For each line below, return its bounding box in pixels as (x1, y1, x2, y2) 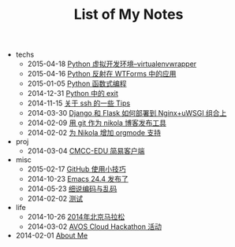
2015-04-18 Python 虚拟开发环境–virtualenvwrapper (27, 59, 197, 68)
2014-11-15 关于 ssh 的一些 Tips (27, 98, 131, 108)
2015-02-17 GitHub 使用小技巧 (27, 164, 126, 174)
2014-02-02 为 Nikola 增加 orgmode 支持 (27, 128, 162, 138)
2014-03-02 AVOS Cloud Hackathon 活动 (27, 222, 162, 231)
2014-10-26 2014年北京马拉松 (27, 212, 125, 222)
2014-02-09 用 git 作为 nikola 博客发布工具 (27, 118, 167, 127)
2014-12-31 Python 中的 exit (27, 89, 118, 98)
